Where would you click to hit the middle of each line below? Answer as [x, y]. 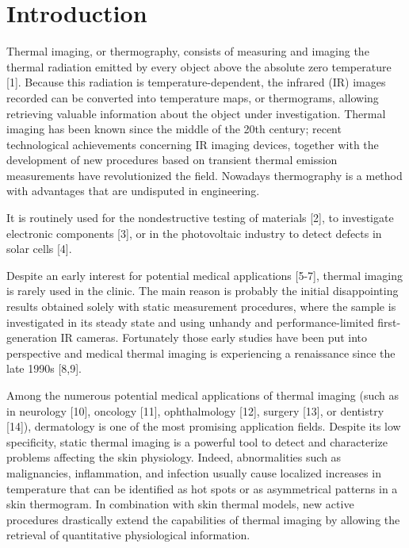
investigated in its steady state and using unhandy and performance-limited [190, 322]
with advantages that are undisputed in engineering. [133, 191]
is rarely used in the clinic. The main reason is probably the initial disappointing [203, 291]
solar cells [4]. [39, 249]
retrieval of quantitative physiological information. [128, 535]
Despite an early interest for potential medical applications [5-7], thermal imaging [204, 275]
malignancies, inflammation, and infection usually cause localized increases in [194, 472]
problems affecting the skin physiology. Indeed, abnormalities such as [174, 457]
